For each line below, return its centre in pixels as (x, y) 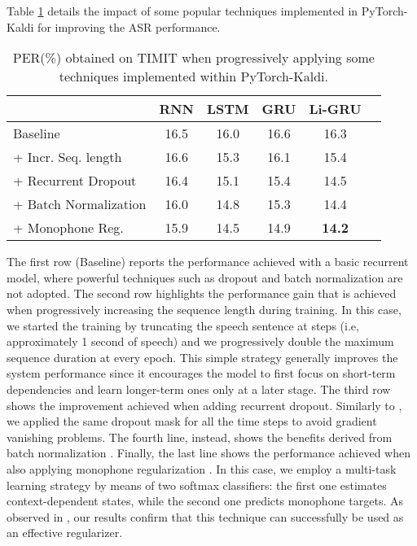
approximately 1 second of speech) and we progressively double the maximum (200, 341)
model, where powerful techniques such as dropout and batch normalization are (205, 277)
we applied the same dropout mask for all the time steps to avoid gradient (192, 421)
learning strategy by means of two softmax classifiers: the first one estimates (197, 485)
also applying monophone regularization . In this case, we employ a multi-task (202, 468)
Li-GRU (335, 109)
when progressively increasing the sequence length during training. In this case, (204, 309)
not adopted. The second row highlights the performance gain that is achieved (202, 293)
